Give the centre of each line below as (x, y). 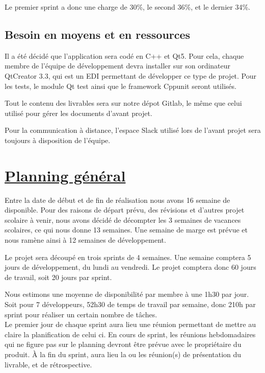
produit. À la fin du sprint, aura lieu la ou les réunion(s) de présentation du (123, 354)
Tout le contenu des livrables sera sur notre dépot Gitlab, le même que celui (123, 103)
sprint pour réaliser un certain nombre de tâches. (81, 314)
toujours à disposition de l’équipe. (58, 140)
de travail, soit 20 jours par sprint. (58, 277)
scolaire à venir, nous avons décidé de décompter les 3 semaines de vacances (123, 219)
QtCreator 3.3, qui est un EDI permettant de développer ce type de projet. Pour (131, 75)
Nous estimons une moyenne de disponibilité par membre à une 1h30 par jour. (127, 294)
